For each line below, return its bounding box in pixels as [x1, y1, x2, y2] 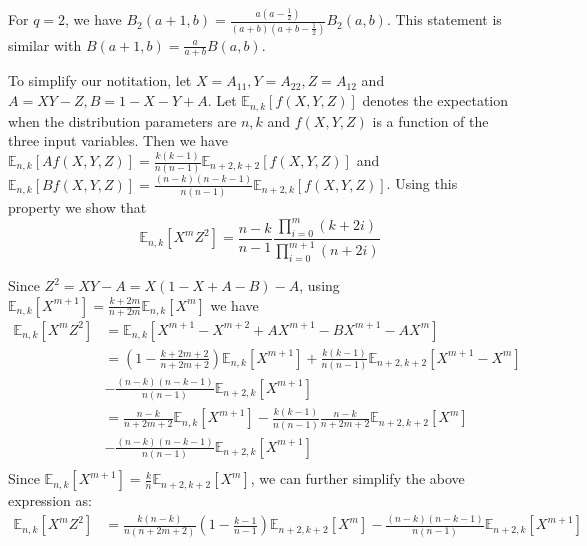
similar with [8, 34, 82, 55]
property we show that [8, 196, 147, 217]
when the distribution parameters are [8, 110, 237, 131]
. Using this [386, 173, 458, 194]
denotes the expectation [362, 90, 509, 111]
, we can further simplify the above [250, 468, 465, 489]
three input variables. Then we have [8, 130, 228, 151]
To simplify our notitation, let [8, 70, 192, 91]
